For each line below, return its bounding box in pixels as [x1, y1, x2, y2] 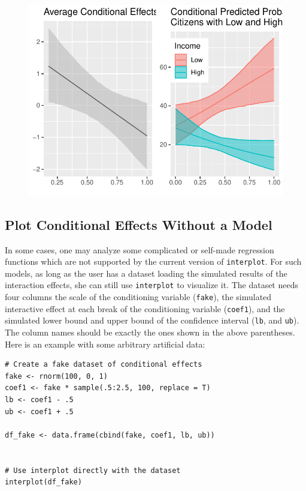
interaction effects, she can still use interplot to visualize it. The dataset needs [5, 279, 298, 291]
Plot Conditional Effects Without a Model [5, 215, 272, 233]
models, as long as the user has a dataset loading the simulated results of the [5, 267, 287, 279]
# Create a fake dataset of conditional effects [5, 360, 202, 369]
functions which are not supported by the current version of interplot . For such [5, 255, 302, 268]
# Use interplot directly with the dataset [5, 466, 181, 475]
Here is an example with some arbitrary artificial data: [5, 337, 205, 350]
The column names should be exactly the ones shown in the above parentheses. [5, 325, 295, 338]
